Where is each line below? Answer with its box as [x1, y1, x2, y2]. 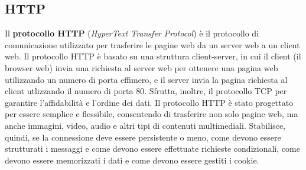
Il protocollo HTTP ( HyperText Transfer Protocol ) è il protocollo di [5, 27, 259, 39]
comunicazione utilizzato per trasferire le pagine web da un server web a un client [5, 38, 300, 51]
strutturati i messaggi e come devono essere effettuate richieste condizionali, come [5, 142, 300, 155]
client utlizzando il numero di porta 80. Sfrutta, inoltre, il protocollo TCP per [5, 85, 287, 97]
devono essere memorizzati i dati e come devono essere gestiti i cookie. [5, 154, 259, 166]
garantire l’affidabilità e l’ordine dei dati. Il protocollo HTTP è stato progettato [5, 96, 294, 108]
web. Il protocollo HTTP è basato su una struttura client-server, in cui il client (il [5, 50, 301, 62]
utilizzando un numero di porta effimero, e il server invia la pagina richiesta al [5, 73, 288, 85]
